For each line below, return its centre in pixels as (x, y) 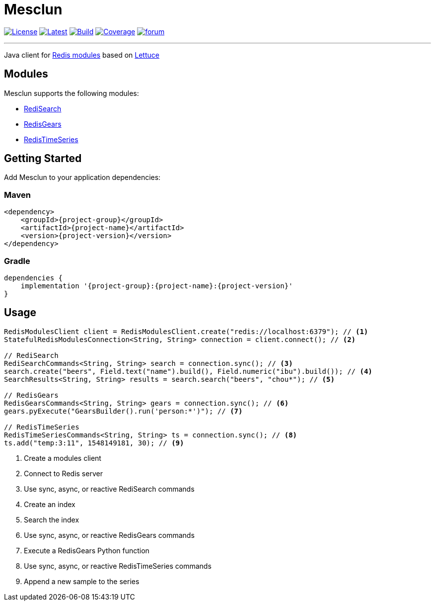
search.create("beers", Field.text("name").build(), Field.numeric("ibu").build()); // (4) (188, 371)
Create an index (50, 504)
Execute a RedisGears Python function (87, 550)
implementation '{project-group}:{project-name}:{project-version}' (157, 286)
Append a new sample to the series (82, 581)
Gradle (17, 261)
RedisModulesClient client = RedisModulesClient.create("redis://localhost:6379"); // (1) (186, 331)
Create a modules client (63, 458)
